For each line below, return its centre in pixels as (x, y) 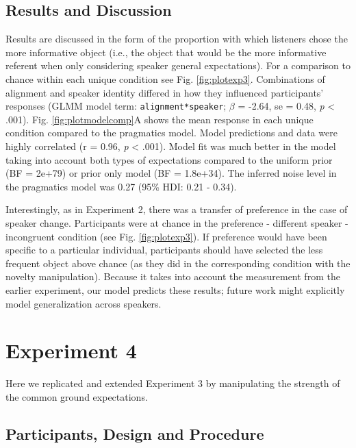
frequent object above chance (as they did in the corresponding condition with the (178, 263)
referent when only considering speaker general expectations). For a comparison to (178, 65)
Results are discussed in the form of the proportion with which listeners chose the (177, 39)
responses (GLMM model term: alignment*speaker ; (116, 106)
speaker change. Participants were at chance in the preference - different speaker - (177, 222)
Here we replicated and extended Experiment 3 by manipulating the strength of (173, 383)
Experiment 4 (71, 350)
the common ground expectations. (77, 396)
